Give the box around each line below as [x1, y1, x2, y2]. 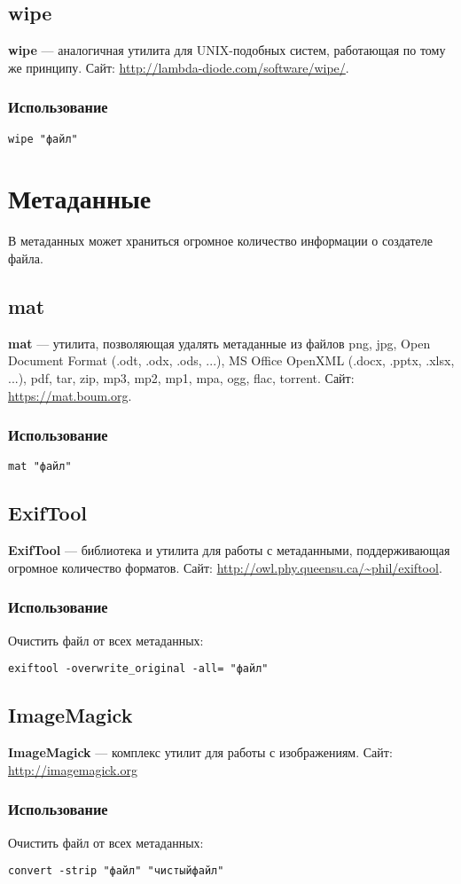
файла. [8, 248, 43, 267]
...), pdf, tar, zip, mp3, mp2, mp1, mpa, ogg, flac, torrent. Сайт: [8, 368, 355, 387]
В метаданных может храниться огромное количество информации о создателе [8, 231, 433, 250]
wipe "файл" [8, 132, 78, 145]
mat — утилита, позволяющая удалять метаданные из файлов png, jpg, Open [8, 333, 431, 352]
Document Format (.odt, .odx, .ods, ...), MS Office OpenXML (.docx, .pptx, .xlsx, [8, 351, 455, 370]
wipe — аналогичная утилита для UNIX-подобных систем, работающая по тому [8, 41, 446, 59]
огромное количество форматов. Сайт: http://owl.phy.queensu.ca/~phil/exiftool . [8, 558, 442, 576]
